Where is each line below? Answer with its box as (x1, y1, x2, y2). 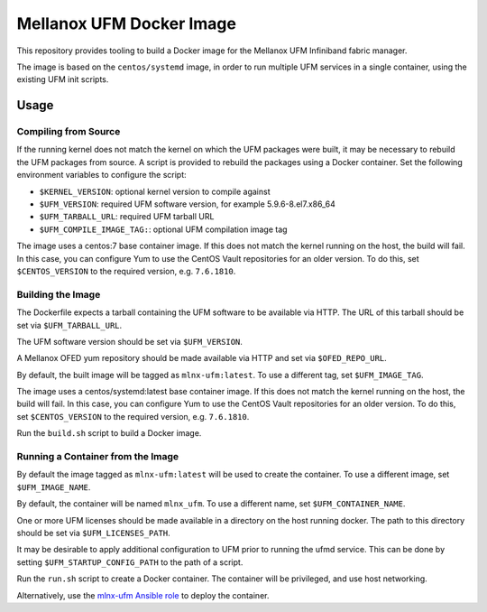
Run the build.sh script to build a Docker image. (16, 428, 202, 439)
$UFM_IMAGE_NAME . (16, 481, 91, 492)
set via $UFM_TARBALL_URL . (16, 320, 123, 330)
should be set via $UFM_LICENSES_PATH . (16, 527, 170, 538)
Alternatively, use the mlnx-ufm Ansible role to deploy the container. (16, 589, 270, 600)
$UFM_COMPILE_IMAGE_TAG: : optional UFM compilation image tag (39, 224, 288, 235)
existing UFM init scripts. (16, 74, 109, 85)
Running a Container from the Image (16, 450, 179, 463)
